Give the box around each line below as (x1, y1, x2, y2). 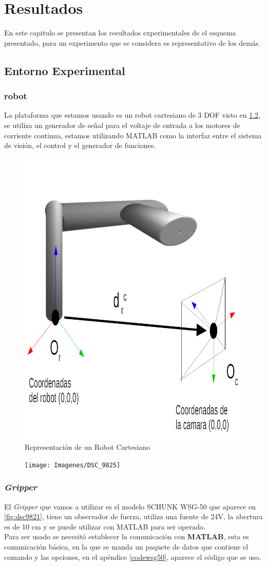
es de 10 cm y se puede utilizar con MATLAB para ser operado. (4, 521, 205, 532)
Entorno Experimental (4, 62, 125, 78)
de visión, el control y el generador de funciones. (4, 140, 156, 151)
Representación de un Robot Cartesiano (25, 442, 150, 452)
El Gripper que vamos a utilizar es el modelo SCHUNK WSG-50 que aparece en (4, 501, 256, 512)
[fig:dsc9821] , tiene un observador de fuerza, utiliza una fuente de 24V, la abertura (4, 511, 263, 522)
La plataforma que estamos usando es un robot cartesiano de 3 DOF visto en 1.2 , (4, 109, 260, 120)
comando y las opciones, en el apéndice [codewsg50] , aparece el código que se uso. (4, 551, 261, 562)
